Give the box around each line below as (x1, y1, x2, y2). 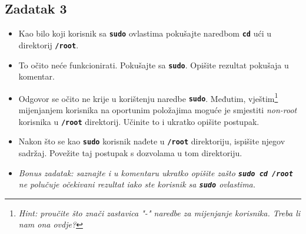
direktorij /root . (18, 38, 79, 51)
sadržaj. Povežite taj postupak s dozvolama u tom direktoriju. (18, 146, 242, 159)
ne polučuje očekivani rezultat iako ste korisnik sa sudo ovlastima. (18, 178, 256, 190)
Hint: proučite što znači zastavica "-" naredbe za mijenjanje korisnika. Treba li (18, 206, 301, 219)
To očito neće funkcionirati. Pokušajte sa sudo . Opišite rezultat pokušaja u (18, 58, 289, 71)
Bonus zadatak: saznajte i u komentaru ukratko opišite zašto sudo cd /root (18, 166, 293, 179)
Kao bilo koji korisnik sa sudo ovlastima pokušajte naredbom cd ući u (18, 27, 271, 39)
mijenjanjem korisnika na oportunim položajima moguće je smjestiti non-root (18, 104, 297, 116)
